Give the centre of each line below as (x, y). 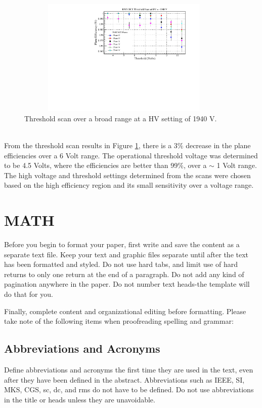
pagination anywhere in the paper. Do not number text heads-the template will (127, 284)
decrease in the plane (218, 145)
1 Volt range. (237, 165)
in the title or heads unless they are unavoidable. (80, 399)
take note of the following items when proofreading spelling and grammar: (119, 321)
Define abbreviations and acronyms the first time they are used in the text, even (129, 370)
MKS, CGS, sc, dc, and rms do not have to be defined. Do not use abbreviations (129, 389)
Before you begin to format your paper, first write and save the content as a (122, 244)
